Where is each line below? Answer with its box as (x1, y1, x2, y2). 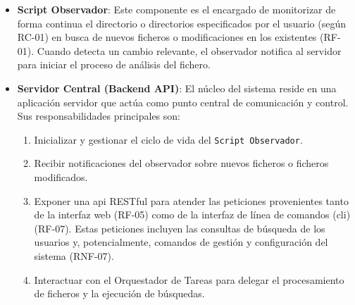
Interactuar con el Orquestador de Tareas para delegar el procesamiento (34, 272, 344, 287)
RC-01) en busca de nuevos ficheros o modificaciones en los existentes (17, 30, 317, 44)
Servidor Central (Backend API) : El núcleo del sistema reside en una (17, 80, 337, 95)
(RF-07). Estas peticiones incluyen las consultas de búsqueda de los (34, 220, 325, 235)
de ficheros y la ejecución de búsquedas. (34, 286, 205, 301)
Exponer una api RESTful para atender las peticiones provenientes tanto (34, 193, 349, 208)
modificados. (34, 170, 88, 184)
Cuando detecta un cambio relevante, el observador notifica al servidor (37, 43, 342, 58)
